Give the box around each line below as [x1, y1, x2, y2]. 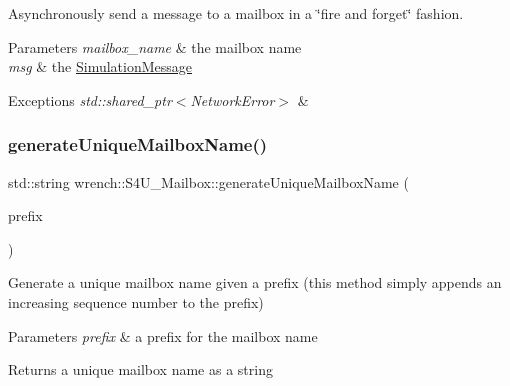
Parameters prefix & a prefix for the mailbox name [8, 325, 318, 346]
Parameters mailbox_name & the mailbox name [8, 36, 302, 57]
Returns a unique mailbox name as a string [8, 359, 273, 380]
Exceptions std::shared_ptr [8, 89, 172, 110]
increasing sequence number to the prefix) [8, 291, 264, 312]
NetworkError [190, 89, 275, 110]
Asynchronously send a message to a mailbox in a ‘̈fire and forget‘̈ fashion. [8, 3, 464, 23]
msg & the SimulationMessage [8, 56, 192, 77]
